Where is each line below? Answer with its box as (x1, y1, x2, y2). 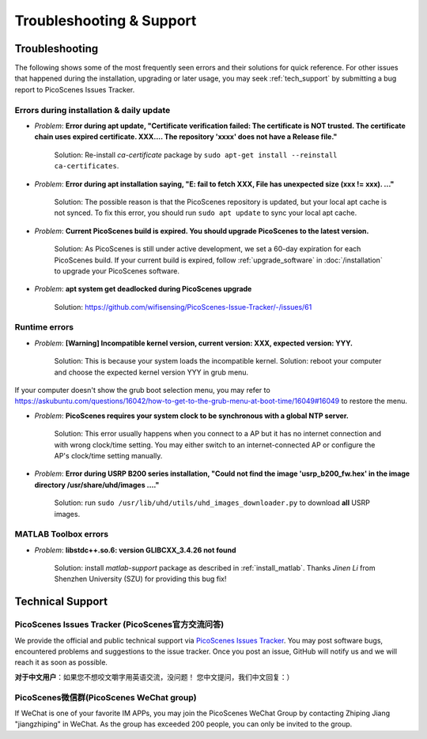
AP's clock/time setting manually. (54, 451, 163, 460)
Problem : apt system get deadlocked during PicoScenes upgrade (34, 285, 252, 294)
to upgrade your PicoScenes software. (54, 266, 179, 276)
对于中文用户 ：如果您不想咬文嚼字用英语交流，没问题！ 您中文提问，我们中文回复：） (14, 672, 294, 681)
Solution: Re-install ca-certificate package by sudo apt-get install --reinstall (54, 150, 338, 160)
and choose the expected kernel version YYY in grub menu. (54, 368, 249, 377)
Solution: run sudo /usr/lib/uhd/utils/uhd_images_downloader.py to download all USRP (54, 498, 371, 507)
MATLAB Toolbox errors (14, 529, 109, 540)
